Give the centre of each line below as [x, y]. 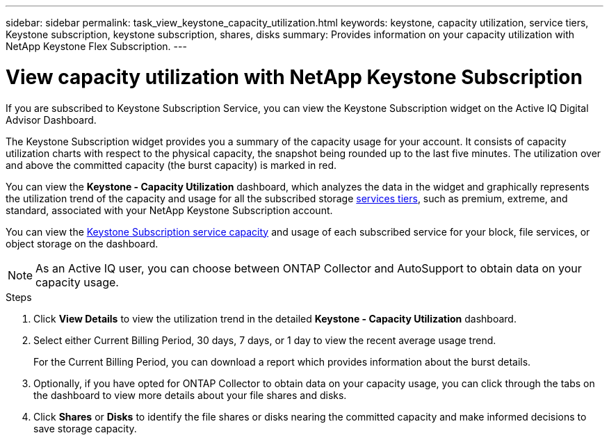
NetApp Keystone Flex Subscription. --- [96, 46]
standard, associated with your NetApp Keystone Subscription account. [169, 210]
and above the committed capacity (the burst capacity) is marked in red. [171, 165]
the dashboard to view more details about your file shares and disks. [190, 395]
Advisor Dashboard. [51, 120]
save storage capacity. [85, 428]
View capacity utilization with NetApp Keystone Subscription [294, 77]
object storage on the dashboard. [82, 243]
